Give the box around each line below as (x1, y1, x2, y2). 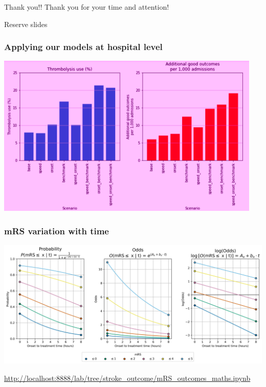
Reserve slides (4, 18, 48, 29)
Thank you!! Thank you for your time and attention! (4, 2, 169, 12)
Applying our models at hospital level (4, 40, 163, 53)
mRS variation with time (4, 224, 109, 237)
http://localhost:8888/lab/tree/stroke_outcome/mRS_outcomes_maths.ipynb (4, 372, 251, 383)
